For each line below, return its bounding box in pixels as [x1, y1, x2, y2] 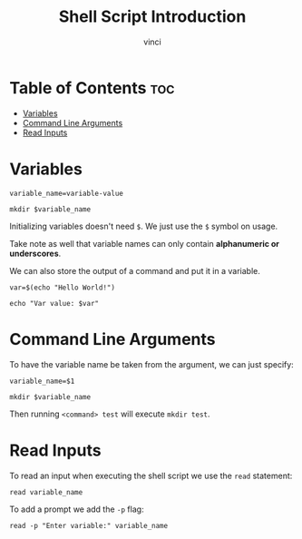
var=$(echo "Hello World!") [9, 283, 116, 292]
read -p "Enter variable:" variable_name [9, 521, 169, 530]
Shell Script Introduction [58, 6, 247, 27]
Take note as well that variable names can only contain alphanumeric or [9, 238, 279, 249]
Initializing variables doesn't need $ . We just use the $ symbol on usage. [9, 220, 278, 231]
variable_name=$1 [9, 377, 75, 386]
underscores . [9, 248, 62, 259]
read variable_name [9, 487, 83, 496]
